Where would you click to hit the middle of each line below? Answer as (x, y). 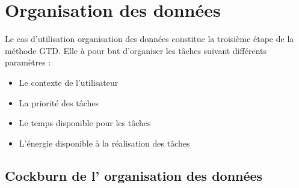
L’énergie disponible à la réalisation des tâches (104, 143)
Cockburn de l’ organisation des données (134, 175)
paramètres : (28, 62)
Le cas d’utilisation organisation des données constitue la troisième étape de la (149, 39)
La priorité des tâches (59, 102)
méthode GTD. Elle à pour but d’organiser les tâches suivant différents (136, 50)
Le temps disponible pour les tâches (85, 123)
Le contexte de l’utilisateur (69, 82)
